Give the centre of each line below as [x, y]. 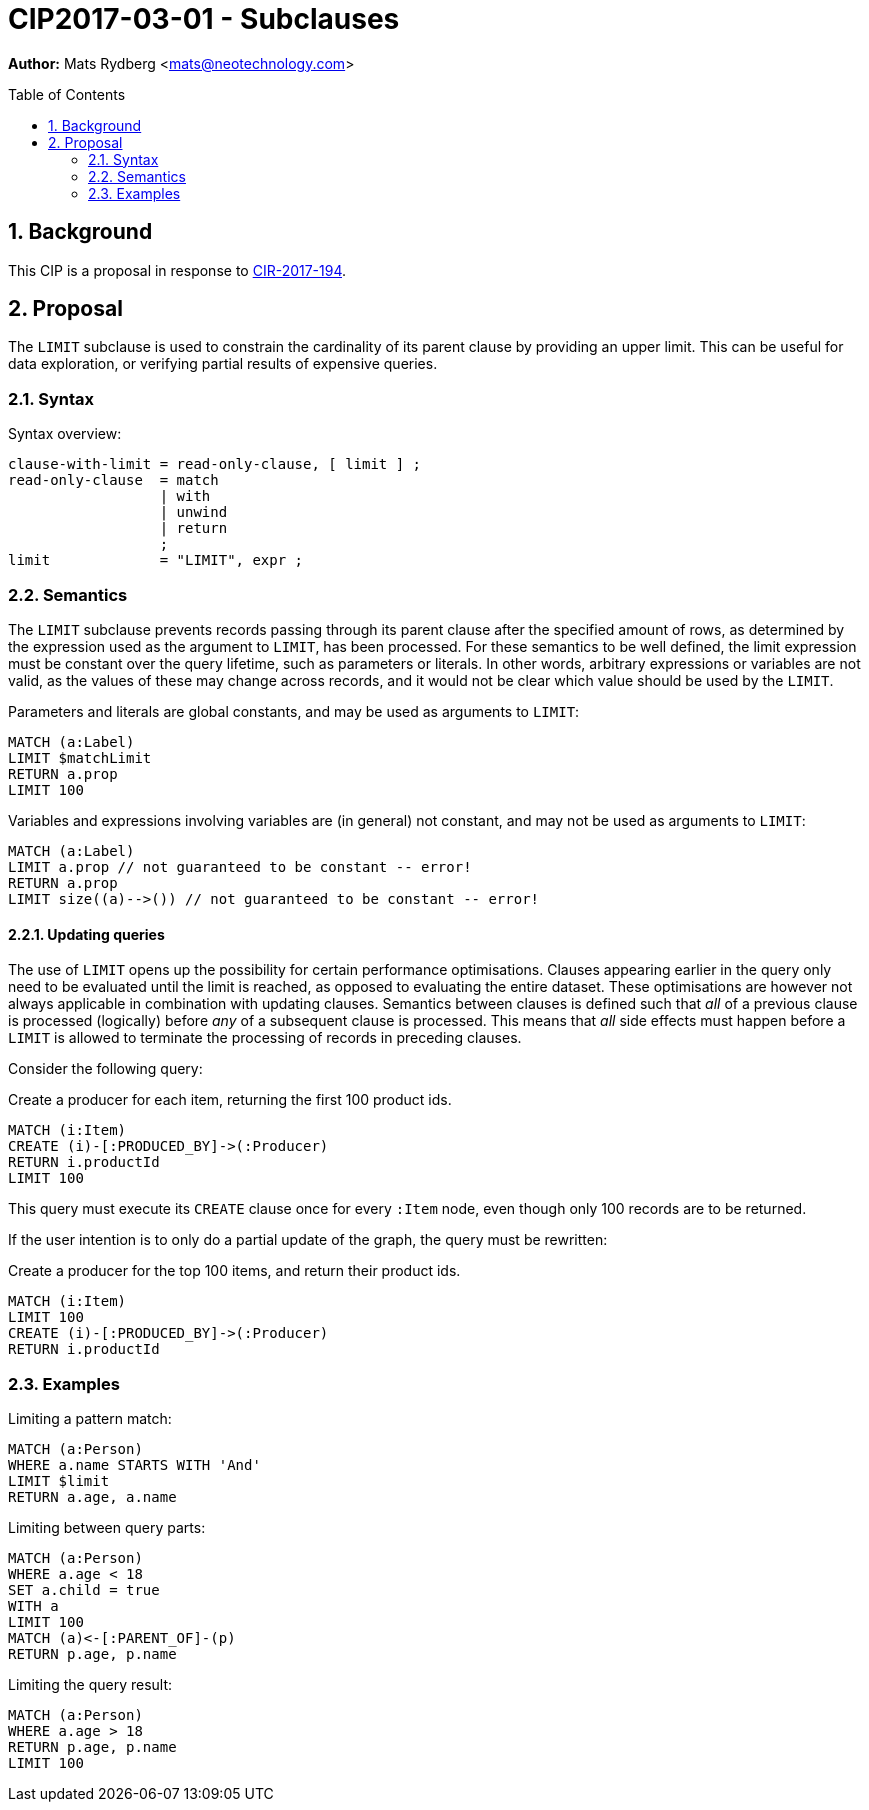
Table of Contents [67, 94]
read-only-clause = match [113, 480]
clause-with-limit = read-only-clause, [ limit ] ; [215, 464]
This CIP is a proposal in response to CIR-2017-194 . [177, 270]
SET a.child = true [84, 1589]
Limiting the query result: [90, 1684]
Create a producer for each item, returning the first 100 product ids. [230, 1100]
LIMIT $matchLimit [80, 757]
